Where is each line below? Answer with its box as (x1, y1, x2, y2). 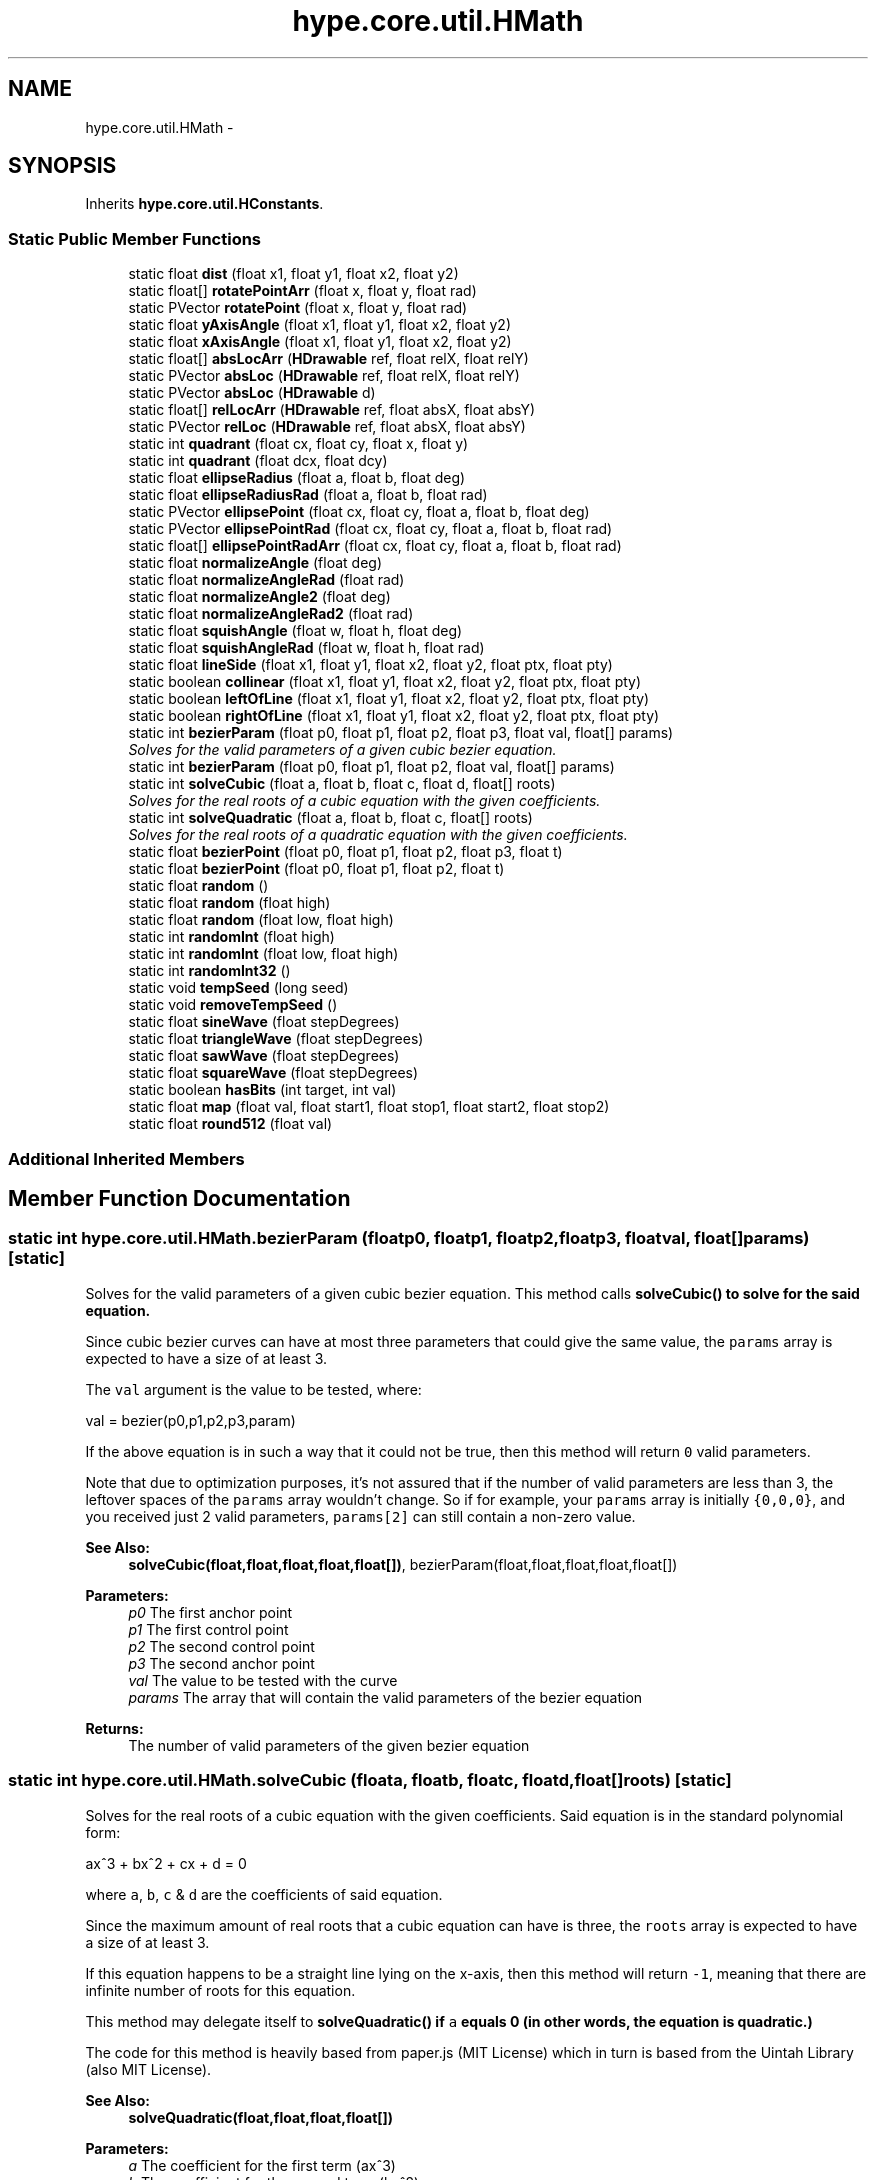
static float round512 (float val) (128, 1115, 333, 1133)
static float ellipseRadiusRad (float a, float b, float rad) (128, 486, 488, 504)
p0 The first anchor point (128, 1603, 293, 1621)
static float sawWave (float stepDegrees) (128, 1047, 400, 1065)
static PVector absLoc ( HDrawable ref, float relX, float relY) (128, 367, 520, 385)
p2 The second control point (128, 1637, 315, 1655)
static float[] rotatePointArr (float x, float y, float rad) (128, 282, 477, 300)
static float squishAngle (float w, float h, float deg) (128, 622, 463, 640)
